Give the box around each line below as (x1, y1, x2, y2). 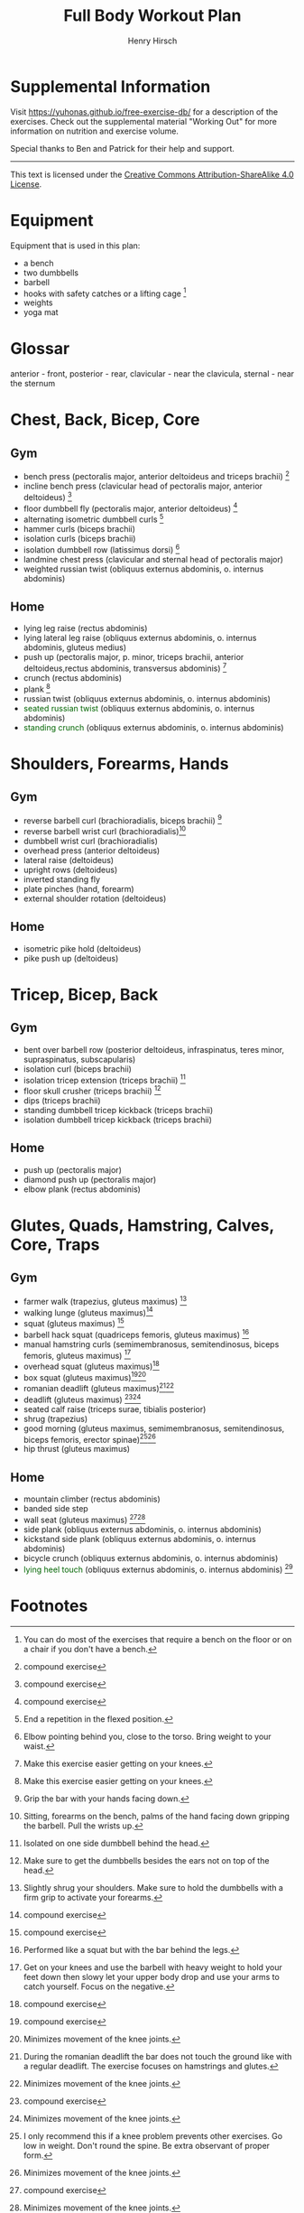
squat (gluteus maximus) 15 (23, 1316, 124, 1328)
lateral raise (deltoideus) (23, 854, 115, 865)
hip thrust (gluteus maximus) (23, 1444, 130, 1455)
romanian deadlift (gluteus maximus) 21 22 (23, 1381, 175, 1394)
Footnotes (10, 1595, 88, 1616)
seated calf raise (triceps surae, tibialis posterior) (23, 1403, 207, 1414)
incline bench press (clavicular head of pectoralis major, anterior (23, 480, 263, 491)
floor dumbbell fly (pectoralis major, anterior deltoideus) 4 (23, 501, 238, 514)
